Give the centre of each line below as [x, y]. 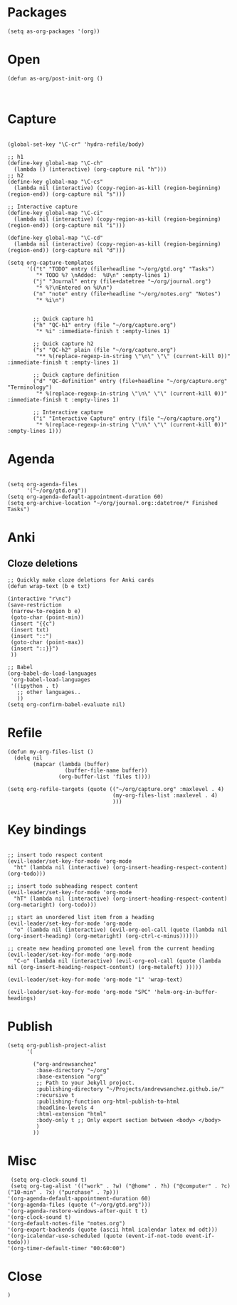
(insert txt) [30, 630]
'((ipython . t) [35, 686]
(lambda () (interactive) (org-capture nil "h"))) [90, 169]
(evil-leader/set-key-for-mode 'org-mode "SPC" [79, 992]
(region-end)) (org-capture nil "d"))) [67, 250]
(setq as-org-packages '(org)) [54, 31]
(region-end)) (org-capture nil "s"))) [67, 194]
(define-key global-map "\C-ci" [55, 213]
